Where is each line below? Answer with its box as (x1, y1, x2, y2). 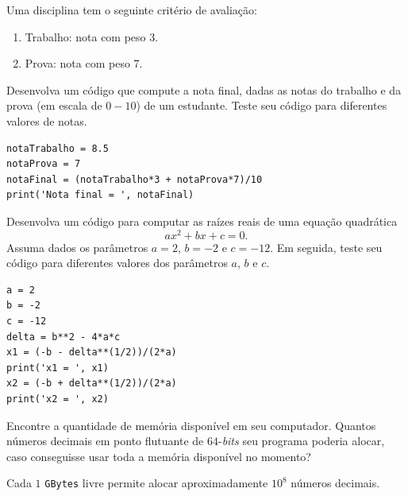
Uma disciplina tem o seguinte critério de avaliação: (6, 2, 257, 17)
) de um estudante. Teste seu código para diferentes (136, 97, 387, 114)
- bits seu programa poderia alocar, (217, 432, 385, 449)
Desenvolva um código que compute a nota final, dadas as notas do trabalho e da (6, 81, 402, 98)
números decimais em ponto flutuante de (6, 432, 204, 449)
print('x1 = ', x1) (6, 362, 109, 374)
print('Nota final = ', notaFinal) (6, 189, 194, 201)
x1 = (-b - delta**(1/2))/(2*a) (6, 347, 177, 358)
